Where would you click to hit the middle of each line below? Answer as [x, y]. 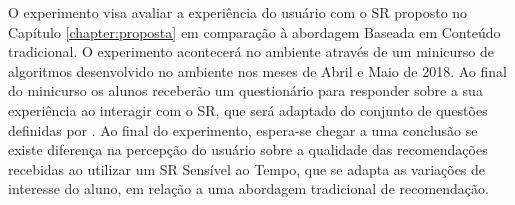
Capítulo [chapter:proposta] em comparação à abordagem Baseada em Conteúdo [254, 31]
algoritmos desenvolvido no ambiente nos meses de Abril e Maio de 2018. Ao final [257, 70]
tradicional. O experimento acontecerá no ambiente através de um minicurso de [251, 51]
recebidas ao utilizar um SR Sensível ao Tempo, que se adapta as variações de [247, 168]
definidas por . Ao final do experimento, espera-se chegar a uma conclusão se [243, 129]
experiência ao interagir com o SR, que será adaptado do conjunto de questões [248, 109]
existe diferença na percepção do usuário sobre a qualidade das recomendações [248, 149]
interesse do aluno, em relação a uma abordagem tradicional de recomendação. [248, 188]
